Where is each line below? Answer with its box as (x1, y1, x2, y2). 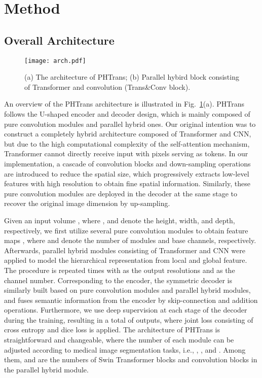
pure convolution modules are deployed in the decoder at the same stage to (4, 188, 237, 198)
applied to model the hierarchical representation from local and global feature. (4, 255, 247, 265)
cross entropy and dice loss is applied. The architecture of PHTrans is (4, 324, 220, 335)
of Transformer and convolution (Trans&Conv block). (24, 81, 191, 92)
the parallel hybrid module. (4, 364, 89, 374)
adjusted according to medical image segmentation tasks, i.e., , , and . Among (4, 344, 246, 355)
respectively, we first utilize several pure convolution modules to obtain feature (4, 225, 248, 235)
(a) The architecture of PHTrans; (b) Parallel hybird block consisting (24, 72, 239, 82)
